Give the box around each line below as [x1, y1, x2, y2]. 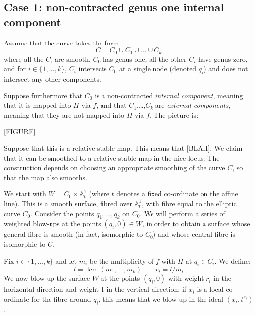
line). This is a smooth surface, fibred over [4, 198, 133, 208]
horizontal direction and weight [4, 284, 99, 294]
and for [4, 63, 26, 74]
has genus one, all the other [102, 53, 187, 64]
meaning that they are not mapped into [4, 109, 125, 120]
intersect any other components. [4, 74, 101, 84]
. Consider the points [30, 208, 94, 218]
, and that [96, 100, 127, 110]
